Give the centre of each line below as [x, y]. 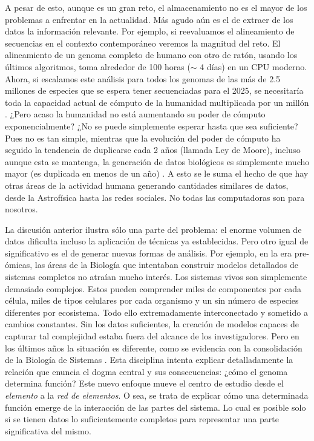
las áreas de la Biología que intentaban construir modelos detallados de [166, 265]
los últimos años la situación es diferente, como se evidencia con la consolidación [154, 348]
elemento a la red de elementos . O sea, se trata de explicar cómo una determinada [157, 395]
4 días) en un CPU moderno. [253, 66]
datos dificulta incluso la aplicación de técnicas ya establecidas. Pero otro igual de [157, 241]
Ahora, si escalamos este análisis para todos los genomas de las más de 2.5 [143, 78]
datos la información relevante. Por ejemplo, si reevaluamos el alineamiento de [150, 31]
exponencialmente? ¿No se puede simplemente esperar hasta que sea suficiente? [152, 126]
